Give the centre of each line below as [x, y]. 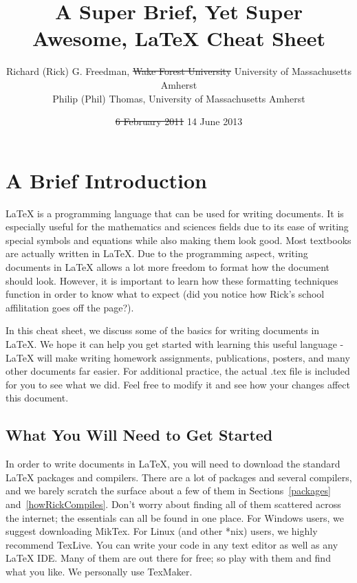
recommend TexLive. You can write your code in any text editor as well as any [172, 544]
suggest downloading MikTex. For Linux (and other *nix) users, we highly [162, 531]
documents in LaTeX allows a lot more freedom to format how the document [167, 267]
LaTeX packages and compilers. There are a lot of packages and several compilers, [179, 477]
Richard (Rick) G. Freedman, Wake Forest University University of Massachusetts [179, 71]
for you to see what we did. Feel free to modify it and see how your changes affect [178, 384]
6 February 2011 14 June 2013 [179, 121]
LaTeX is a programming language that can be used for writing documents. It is [175, 213]
